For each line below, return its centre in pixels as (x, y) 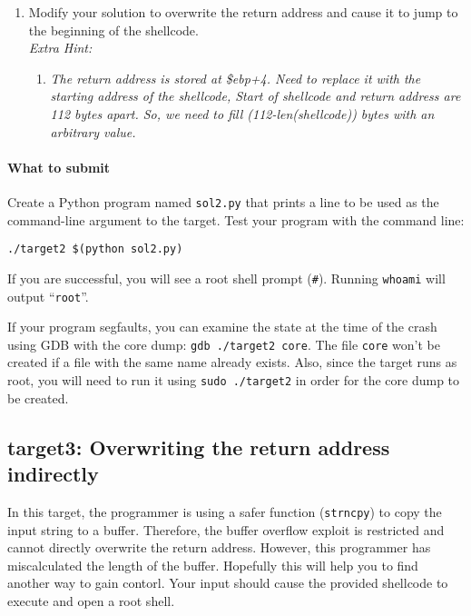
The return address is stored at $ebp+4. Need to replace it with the (235, 78)
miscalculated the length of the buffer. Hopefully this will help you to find (213, 565)
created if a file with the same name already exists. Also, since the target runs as (232, 362)
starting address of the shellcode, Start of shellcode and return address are (255, 96)
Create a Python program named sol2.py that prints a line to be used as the (223, 201)
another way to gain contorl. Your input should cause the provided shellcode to (228, 583)
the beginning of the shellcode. (113, 30)
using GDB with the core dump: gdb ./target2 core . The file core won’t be (224, 344)
